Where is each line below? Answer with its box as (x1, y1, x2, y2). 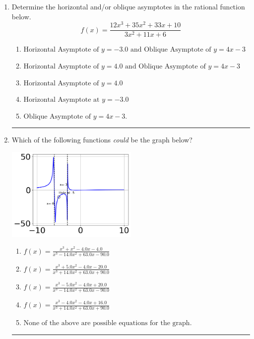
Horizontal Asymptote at (23, 96, 100, 104)
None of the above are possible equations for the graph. (23, 320, 192, 327)
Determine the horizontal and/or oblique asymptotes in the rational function (11, 1, 245, 11)
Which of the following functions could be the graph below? (11, 135, 192, 145)
